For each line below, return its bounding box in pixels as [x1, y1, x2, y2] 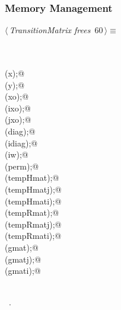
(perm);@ [5, 159, 39, 172]
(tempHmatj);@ [5, 183, 62, 195]
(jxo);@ [5, 113, 31, 126]
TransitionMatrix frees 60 [9, 24, 103, 36]
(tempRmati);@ [5, 229, 62, 242]
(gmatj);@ [5, 253, 42, 265]
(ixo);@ [5, 101, 31, 114]
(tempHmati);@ [5, 194, 62, 207]
